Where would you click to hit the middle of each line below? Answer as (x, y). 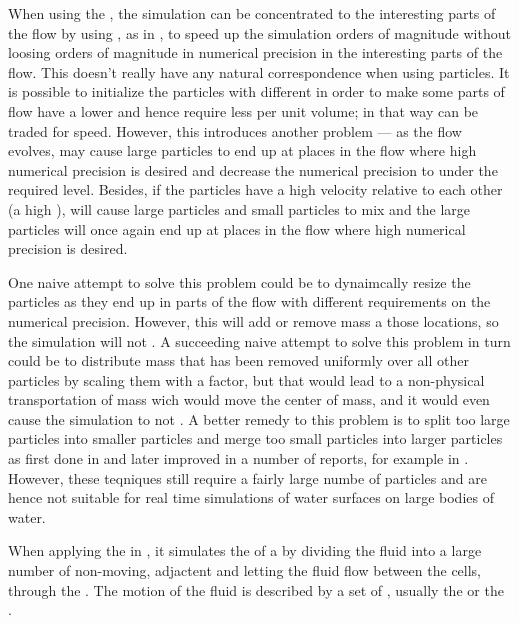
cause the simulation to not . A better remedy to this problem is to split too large (259, 418)
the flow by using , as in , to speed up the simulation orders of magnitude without (259, 32)
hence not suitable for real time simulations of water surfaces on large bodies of (251, 497)
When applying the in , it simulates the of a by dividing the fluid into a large (245, 550)
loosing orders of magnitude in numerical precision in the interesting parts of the (255, 52)
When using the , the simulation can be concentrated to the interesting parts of (252, 13)
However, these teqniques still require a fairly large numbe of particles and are (247, 477)
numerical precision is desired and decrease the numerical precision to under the (253, 169)
